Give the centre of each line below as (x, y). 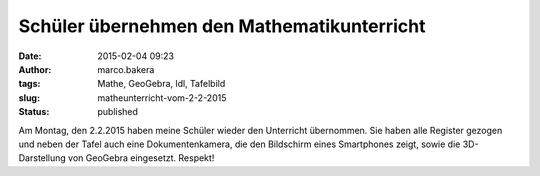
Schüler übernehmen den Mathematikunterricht (222, 26)
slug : (29, 97)
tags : (29, 84)
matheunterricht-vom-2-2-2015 (162, 97)
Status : (34, 112)
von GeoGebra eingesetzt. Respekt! (141, 158)
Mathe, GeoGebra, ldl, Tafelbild (161, 84)
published (118, 112)
